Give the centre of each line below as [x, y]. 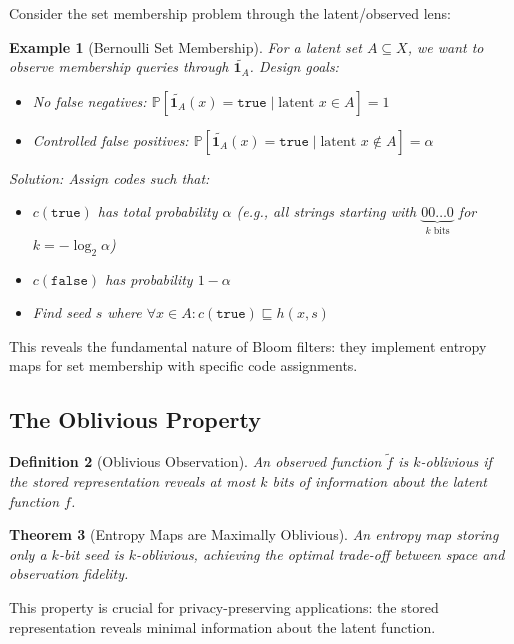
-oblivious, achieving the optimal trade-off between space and [320, 553]
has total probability [157, 211]
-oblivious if [456, 461]
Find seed [61, 312]
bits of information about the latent [380, 481]
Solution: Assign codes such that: [109, 177]
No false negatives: [89, 100]
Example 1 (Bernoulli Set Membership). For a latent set [185, 46]
